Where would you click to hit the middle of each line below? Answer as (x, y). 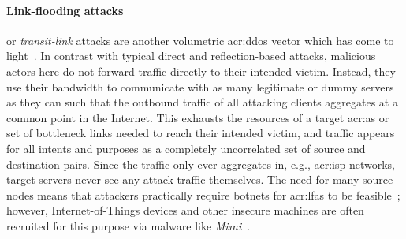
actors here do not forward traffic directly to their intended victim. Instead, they (201, 71)
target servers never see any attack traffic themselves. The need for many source (200, 179)
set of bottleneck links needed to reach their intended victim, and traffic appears (201, 133)
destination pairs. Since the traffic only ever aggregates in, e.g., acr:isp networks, (201, 164)
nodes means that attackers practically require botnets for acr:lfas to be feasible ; (203, 194)
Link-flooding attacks (65, 10)
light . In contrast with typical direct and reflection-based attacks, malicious (191, 56)
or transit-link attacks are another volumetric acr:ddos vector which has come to (200, 40)
